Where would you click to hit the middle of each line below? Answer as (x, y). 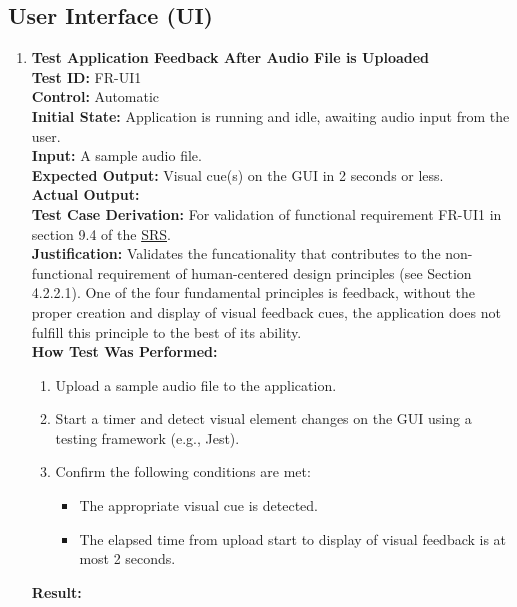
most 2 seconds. (127, 558)
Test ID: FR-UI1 (86, 76)
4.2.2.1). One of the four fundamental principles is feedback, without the (253, 292)
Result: (56, 591)
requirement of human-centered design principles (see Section (284, 272)
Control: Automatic (95, 96)
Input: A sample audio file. (116, 155)
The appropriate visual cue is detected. (199, 505)
